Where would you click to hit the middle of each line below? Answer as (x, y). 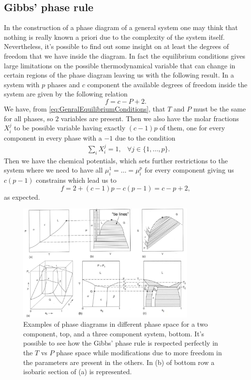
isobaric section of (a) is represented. (78, 372)
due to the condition (145, 137)
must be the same (220, 108)
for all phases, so (29, 118)
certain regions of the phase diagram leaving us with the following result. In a (119, 75)
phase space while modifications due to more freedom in (139, 352)
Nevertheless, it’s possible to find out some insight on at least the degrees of (117, 46)
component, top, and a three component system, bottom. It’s (114, 333)
